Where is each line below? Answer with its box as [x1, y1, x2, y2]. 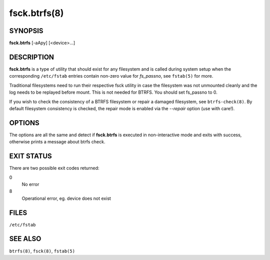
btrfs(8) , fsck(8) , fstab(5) [9, 248, 75, 254]
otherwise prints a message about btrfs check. [9, 139, 105, 145]
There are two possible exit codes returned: [9, 165, 99, 171]
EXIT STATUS [9, 152, 52, 160]
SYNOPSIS [9, 27, 43, 35]
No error [21, 181, 39, 187]
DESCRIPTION [9, 53, 54, 61]
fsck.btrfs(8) [9, 8, 64, 19]
